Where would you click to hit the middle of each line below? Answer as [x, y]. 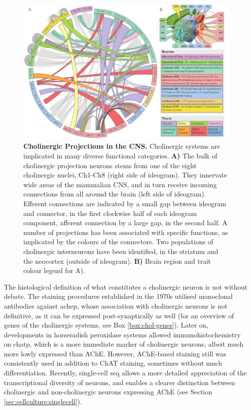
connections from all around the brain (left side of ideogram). [115, 194]
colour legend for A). [54, 270]
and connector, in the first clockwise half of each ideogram [110, 213]
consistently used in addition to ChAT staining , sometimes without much [113, 363]
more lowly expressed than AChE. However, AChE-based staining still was [115, 353]
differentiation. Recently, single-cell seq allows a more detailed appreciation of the [125, 373]
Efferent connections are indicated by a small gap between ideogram [125, 203]
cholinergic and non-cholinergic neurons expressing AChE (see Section [108, 392]
